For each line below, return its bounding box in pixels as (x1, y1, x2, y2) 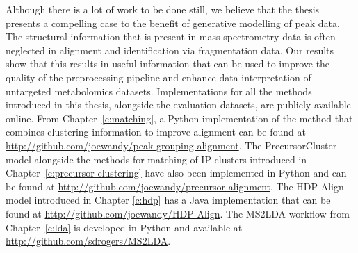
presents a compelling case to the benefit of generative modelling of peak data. (6, 15, 340, 30)
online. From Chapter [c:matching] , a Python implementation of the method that (6, 111, 353, 125)
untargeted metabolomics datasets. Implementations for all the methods (6, 83, 312, 98)
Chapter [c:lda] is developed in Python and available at (6, 220, 243, 234)
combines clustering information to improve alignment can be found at (6, 124, 306, 139)
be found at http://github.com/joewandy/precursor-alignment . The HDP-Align (6, 179, 344, 193)
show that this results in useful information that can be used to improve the (6, 56, 330, 71)
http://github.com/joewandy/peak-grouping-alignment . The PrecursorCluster (6, 138, 337, 152)
